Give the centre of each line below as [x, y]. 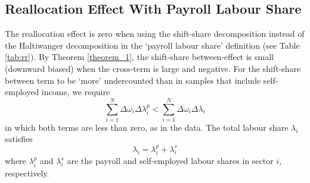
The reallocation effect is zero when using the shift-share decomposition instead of [155, 34]
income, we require [76, 92]
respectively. [27, 173]
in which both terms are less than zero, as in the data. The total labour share [147, 127]
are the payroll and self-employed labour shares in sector [170, 161]
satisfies [19, 139]
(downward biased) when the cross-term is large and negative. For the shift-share [153, 68]
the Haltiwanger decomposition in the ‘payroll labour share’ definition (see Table [152, 45]
